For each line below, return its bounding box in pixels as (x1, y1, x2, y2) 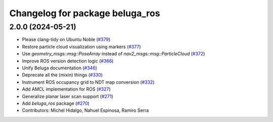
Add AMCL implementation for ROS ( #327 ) (22, 86, 111, 92)
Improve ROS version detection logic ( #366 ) (22, 58, 114, 64)
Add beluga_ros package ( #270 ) (22, 100, 89, 106)
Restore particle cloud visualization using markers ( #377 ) (22, 44, 141, 50)
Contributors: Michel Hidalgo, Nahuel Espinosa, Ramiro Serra (22, 107, 149, 113)
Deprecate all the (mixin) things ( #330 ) (22, 72, 103, 78)
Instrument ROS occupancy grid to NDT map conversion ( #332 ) (22, 79, 155, 85)
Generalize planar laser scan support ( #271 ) (22, 93, 113, 99)
